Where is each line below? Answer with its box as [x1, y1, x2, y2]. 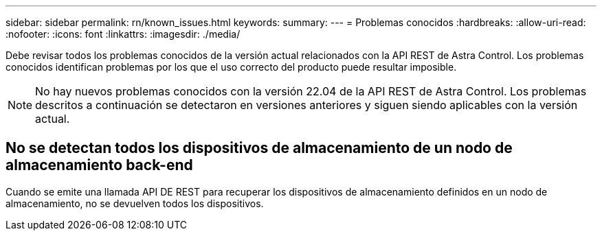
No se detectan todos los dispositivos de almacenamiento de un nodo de [5, 139, 513, 157]
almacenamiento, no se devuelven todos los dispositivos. [5, 197, 264, 209]
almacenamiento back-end [5, 156, 193, 174]
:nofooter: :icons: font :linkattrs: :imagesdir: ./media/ [5, 28, 241, 40]
